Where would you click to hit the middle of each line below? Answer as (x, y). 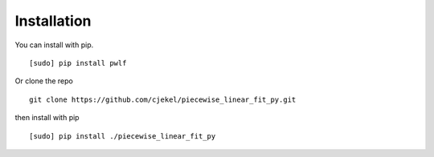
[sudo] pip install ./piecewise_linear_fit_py (123, 136)
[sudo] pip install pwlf (78, 63)
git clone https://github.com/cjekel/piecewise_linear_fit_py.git (163, 99)
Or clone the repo (44, 81)
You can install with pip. (54, 45)
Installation (53, 21)
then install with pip (47, 118)
